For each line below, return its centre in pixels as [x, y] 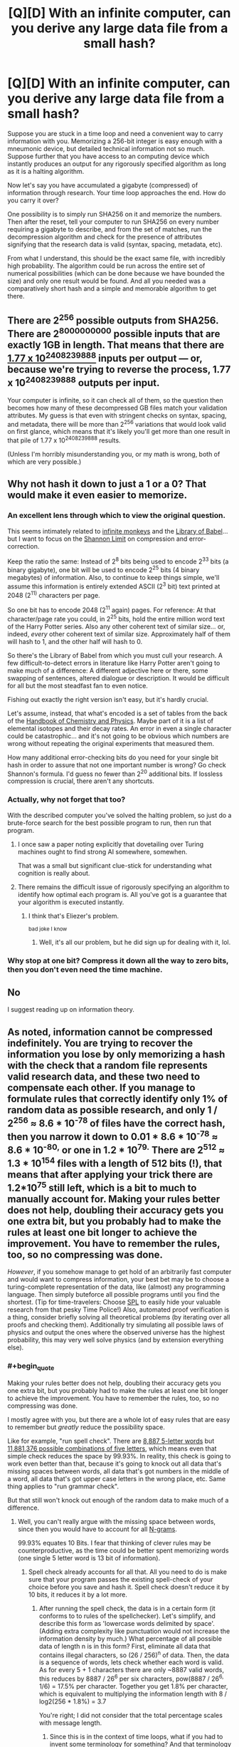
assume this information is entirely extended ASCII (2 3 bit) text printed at [114, 586]
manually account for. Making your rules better [114, 1199]
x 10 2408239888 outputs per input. [84, 382]
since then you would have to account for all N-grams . [97, 1529]
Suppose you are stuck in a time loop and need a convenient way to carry [115, 133]
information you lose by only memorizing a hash [116, 1054]
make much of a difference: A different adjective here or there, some [108, 670]
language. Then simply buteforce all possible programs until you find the [113, 1295]
